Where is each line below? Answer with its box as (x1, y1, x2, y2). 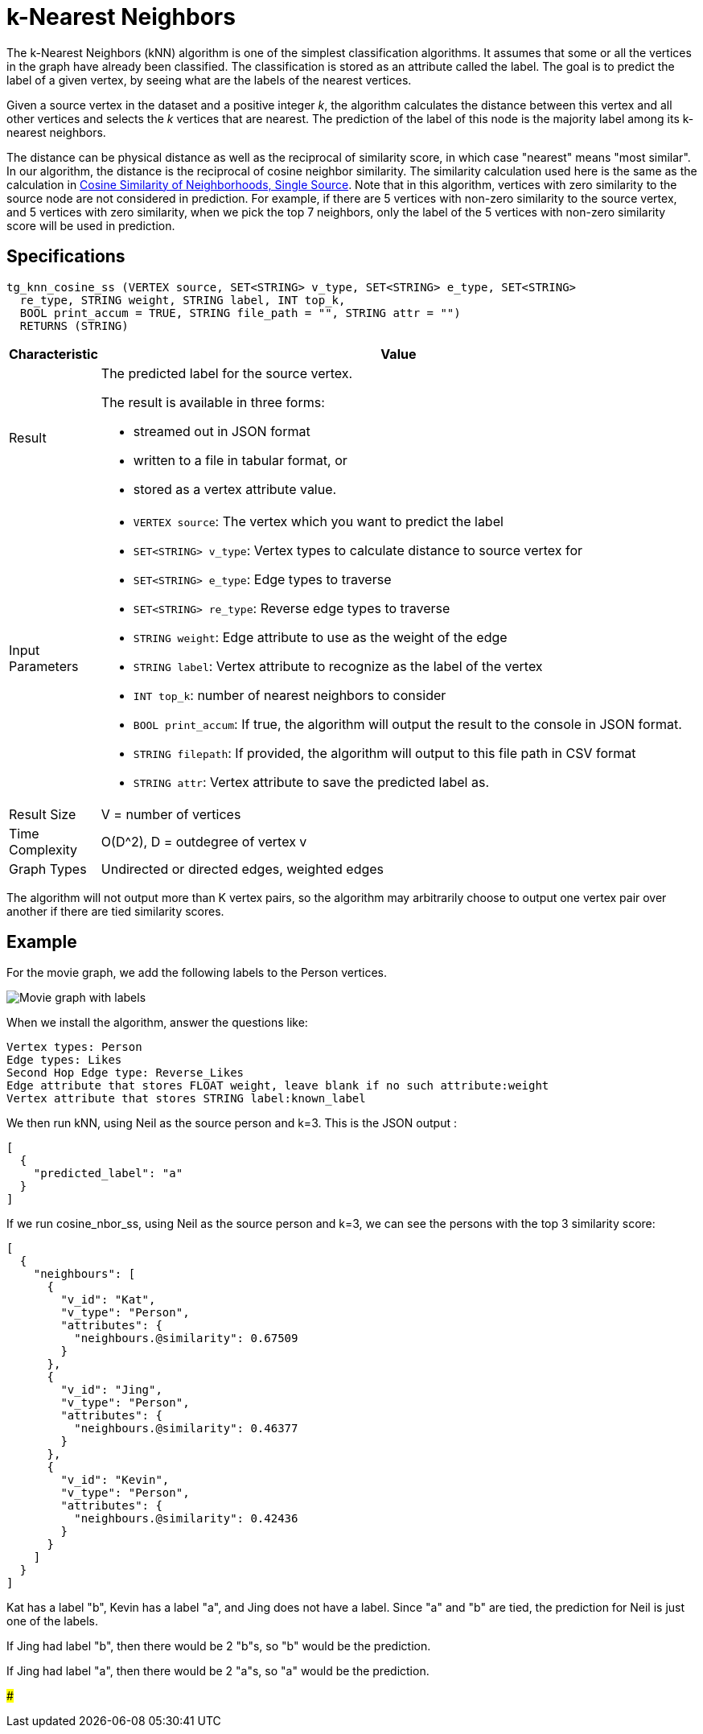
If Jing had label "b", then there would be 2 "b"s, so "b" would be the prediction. (6, 1639, 431, 1654)
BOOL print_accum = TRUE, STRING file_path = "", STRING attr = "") (19, 306, 461, 319)
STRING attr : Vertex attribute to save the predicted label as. (133, 773, 489, 790)
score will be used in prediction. (6, 218, 175, 233)
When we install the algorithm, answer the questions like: (6, 1015, 308, 1030)
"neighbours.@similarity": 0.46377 (74, 1422, 298, 1435)
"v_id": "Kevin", (60, 1473, 170, 1487)
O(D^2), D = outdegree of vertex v (101, 833, 307, 850)
